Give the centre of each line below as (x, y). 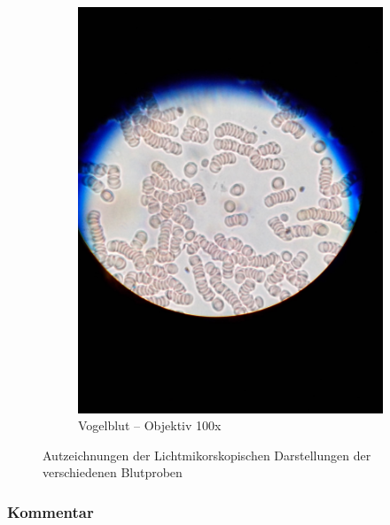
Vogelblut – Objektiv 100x (150, 425)
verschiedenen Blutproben (113, 472)
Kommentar (51, 511)
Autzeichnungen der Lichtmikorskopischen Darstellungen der (207, 455)
